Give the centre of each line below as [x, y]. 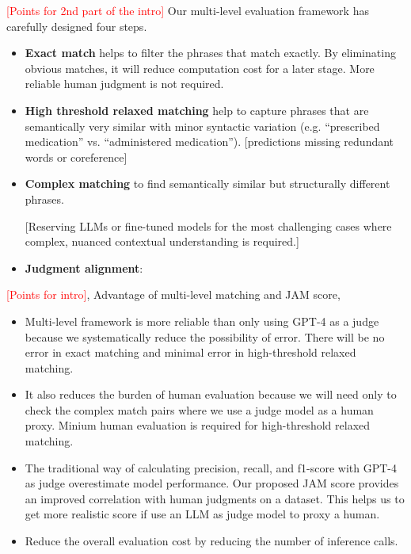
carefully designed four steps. [77, 26]
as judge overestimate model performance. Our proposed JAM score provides [212, 483]
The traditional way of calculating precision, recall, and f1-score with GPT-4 [211, 467]
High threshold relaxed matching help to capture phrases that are [197, 110]
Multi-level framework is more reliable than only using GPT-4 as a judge [202, 321]
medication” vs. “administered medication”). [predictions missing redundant [209, 141]
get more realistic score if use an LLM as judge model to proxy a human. [202, 514]
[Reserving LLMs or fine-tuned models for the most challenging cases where [208, 225]
